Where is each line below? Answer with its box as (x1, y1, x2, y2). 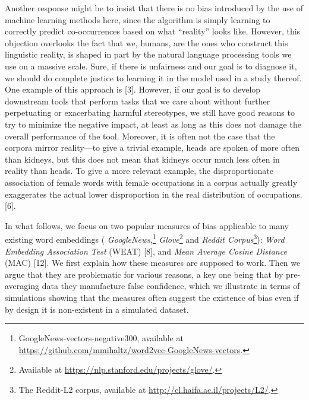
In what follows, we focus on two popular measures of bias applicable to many (5, 219, 289, 231)
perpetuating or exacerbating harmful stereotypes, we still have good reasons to (5, 106, 295, 119)
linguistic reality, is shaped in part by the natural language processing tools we (5, 48, 292, 61)
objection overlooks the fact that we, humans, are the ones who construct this (5, 36, 288, 49)
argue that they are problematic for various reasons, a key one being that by (5, 268, 283, 280)
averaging (5, 280, 39, 292)
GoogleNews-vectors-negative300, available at (18, 332, 184, 344)
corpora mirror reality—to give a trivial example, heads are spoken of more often (5, 141, 299, 154)
